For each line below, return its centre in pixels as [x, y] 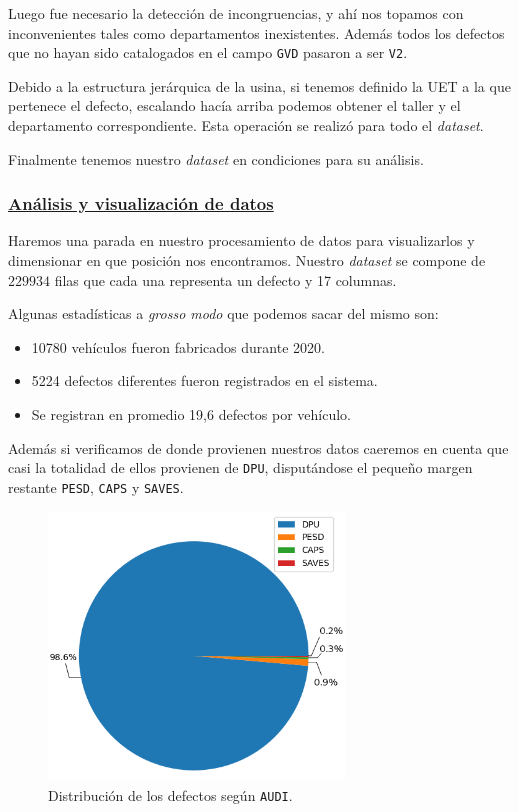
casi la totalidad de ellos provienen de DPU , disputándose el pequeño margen [240, 467]
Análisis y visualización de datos [141, 203]
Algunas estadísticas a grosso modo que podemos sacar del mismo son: [223, 313]
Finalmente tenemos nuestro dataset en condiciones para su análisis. [216, 158]
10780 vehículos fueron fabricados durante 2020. [178, 346]
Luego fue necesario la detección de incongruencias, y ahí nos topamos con [236, 13]
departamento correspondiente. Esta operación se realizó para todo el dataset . [246, 125]
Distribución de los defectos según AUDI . [170, 794]
